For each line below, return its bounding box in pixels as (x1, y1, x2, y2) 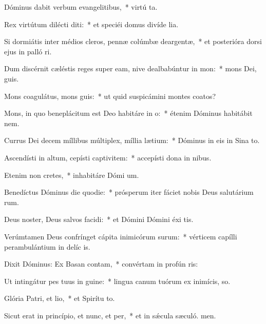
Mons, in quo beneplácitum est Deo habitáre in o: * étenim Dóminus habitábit (4, 108, 253, 118)
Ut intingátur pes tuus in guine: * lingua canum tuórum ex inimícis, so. (4, 275, 231, 286)
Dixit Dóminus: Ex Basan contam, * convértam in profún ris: (4, 258, 198, 269)
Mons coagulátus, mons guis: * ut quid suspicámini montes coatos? (4, 90, 216, 101)
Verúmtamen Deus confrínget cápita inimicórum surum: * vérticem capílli (4, 231, 237, 241)
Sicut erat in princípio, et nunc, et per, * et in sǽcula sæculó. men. (4, 310, 216, 320)
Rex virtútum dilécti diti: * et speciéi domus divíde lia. (4, 18, 179, 29)
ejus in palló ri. (4, 46, 52, 56)
